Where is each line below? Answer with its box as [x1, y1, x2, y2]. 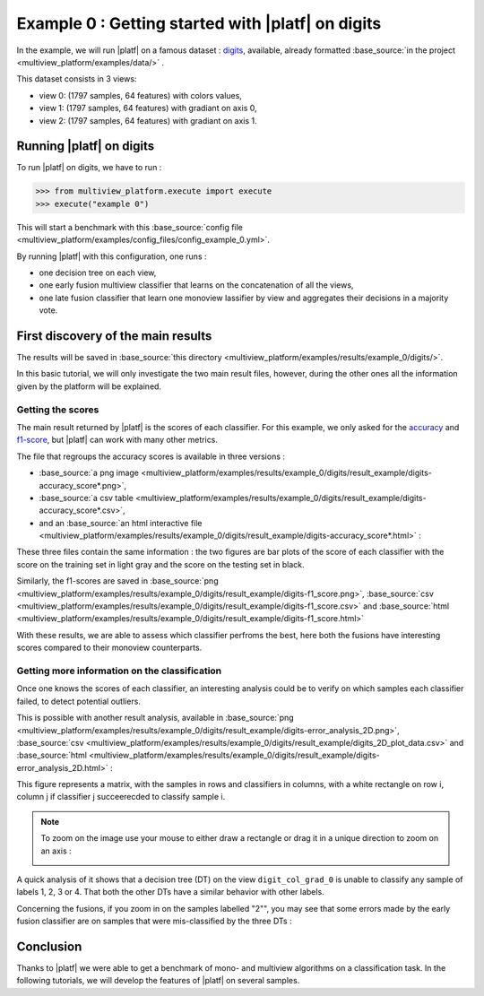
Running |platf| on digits [16, 139, 155, 154]
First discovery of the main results [16, 328, 212, 343]
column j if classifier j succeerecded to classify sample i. [16, 792, 226, 802]
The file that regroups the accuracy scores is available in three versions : [16, 451, 286, 462]
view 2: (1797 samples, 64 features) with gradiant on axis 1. [39, 115, 257, 126]
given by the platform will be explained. [16, 381, 161, 392]
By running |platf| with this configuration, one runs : [16, 251, 207, 262]
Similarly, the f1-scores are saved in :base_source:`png [16, 576, 219, 586]
